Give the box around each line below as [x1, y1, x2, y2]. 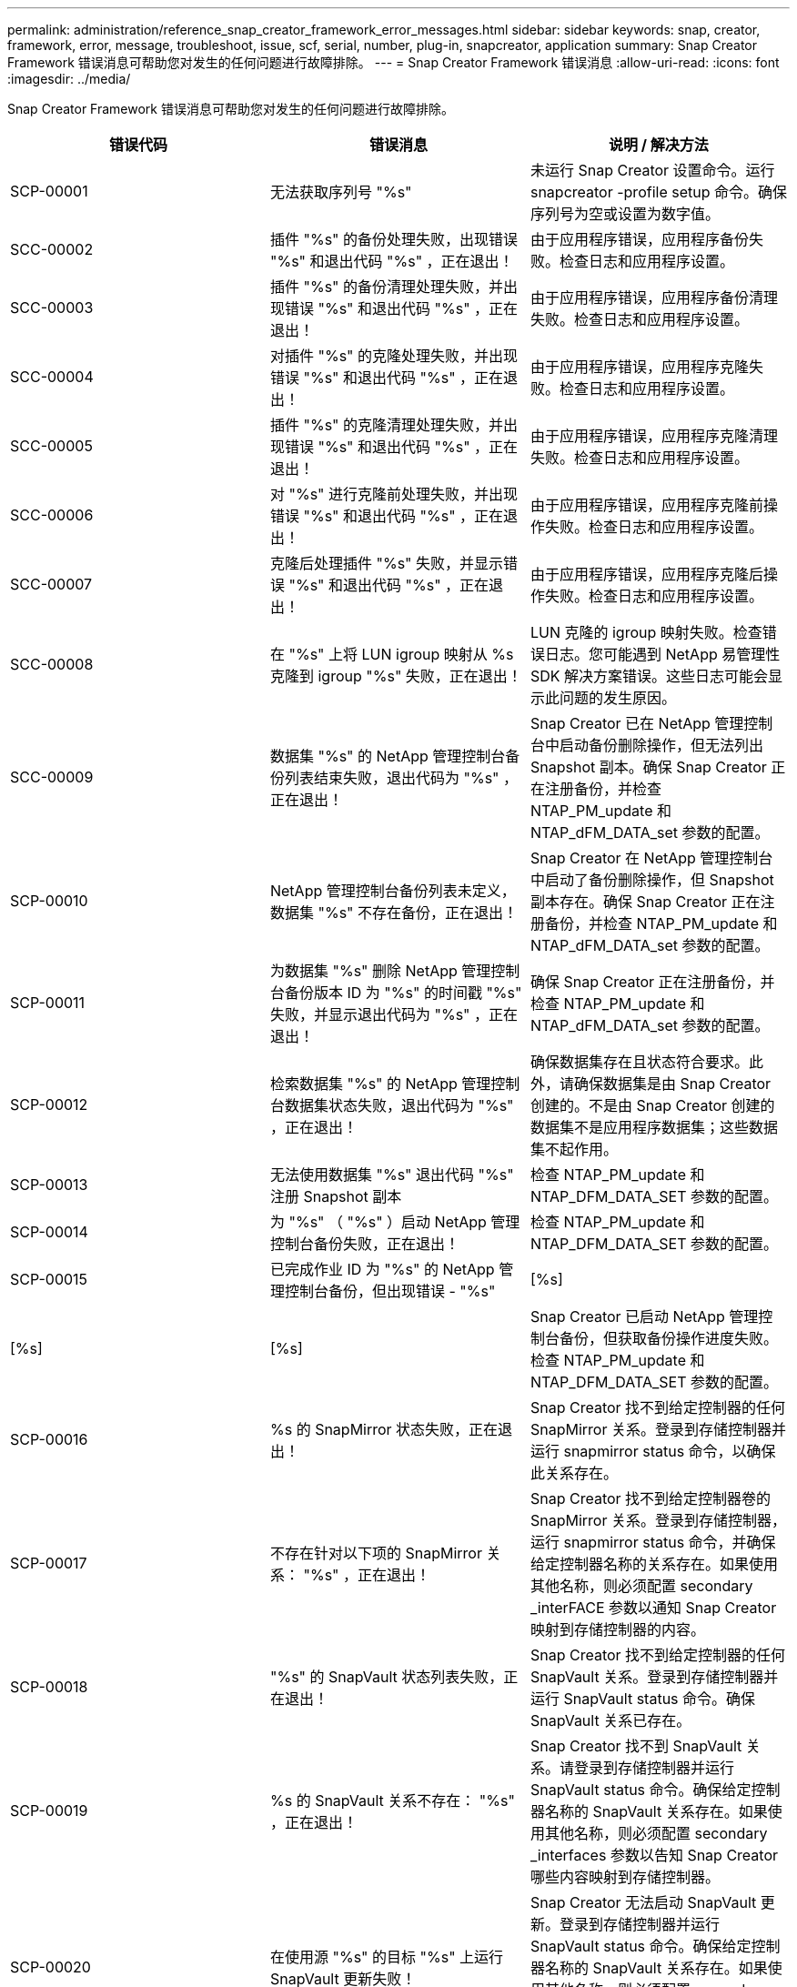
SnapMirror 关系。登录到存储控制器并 [530, 1420, 786, 1438]
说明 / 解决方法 [609, 136, 709, 154]
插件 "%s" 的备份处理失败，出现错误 [269, 230, 519, 248]
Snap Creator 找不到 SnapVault [530, 1737, 742, 1755]
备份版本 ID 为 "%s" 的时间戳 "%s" [284, 983, 522, 1002]
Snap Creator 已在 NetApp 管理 [530, 714, 744, 732]
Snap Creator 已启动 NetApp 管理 [530, 1307, 759, 1326]
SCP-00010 [10, 892, 88, 910]
